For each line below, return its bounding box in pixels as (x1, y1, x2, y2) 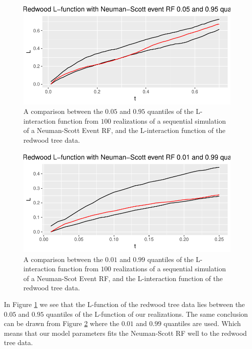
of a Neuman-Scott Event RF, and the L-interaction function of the (23, 125, 226, 135)
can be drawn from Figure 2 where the (4, 318, 120, 328)
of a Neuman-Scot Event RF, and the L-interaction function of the (23, 273, 223, 283)
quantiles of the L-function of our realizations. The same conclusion (46, 308, 248, 319)
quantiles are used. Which (164, 318, 241, 328)
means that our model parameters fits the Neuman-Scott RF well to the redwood (4, 327, 247, 338)
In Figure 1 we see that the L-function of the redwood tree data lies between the (4, 299, 245, 309)
